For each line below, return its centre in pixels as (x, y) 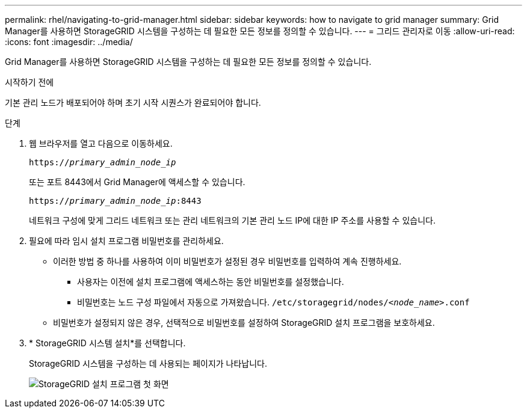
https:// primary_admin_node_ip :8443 (115, 201)
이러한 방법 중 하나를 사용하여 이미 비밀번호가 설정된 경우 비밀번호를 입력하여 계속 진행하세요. (227, 261)
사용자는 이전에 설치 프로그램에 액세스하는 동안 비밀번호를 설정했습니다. (211, 282)
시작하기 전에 (29, 82)
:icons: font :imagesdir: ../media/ (69, 42)
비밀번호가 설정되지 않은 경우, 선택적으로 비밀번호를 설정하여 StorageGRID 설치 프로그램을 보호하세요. (244, 323)
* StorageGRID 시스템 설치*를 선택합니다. (107, 343)
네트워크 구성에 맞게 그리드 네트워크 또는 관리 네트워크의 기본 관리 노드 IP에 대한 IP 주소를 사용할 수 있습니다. (232, 220)
